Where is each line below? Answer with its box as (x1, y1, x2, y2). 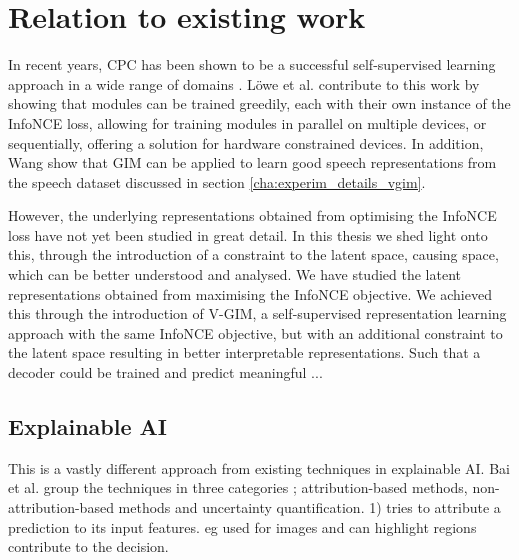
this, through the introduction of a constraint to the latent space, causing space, (8, 244, 499, 265)
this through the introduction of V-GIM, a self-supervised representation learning (8, 303, 507, 324)
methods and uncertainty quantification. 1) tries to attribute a (118, 497, 501, 518)
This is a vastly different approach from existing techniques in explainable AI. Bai (8, 457, 510, 478)
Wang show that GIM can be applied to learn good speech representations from (8, 152, 497, 173)
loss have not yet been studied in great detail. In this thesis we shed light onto (8, 224, 488, 245)
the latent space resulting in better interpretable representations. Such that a (8, 342, 481, 363)
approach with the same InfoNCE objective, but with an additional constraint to (8, 322, 503, 343)
